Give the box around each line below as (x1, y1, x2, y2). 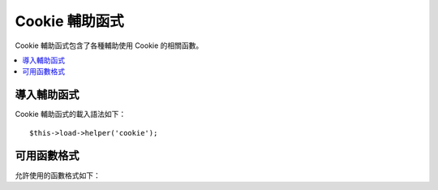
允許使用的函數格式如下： (15, 171, 101, 180)
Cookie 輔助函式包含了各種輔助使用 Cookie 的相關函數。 (15, 41, 204, 50)
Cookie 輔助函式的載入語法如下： (15, 110, 127, 119)
